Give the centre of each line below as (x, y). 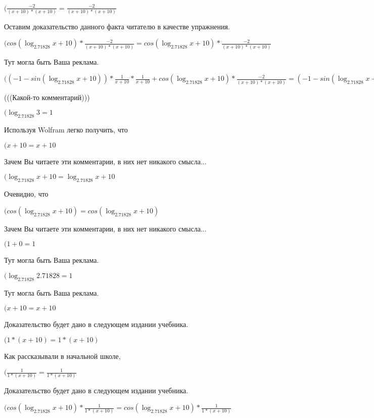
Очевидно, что (26, 194)
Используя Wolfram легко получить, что (66, 130)
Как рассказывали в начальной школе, (62, 356)
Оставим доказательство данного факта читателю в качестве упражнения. (117, 26)
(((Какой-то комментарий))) (47, 97)
